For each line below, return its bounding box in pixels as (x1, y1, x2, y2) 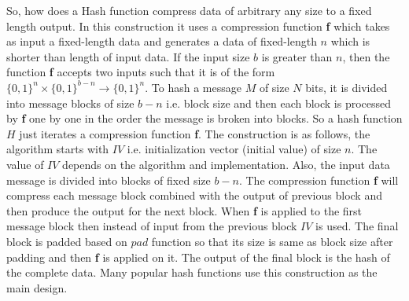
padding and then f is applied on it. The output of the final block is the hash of (6, 248, 390, 265)
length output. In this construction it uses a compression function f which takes (6, 17, 390, 34)
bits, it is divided (305, 79, 388, 95)
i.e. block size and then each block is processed (166, 94, 392, 111)
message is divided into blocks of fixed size (6, 171, 211, 188)
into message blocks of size (6, 94, 134, 111)
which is (330, 33, 370, 50)
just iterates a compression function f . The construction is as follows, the (19, 125, 370, 141)
